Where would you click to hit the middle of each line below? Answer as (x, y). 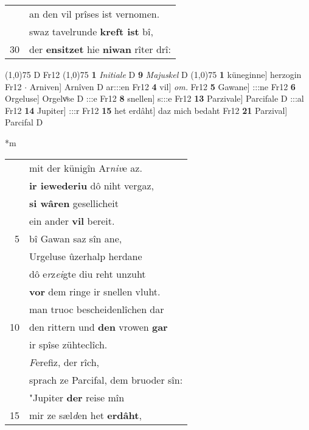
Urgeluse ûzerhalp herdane (86, 256)
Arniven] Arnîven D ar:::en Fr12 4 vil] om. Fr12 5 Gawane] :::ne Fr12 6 (162, 86)
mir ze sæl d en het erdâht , (85, 415)
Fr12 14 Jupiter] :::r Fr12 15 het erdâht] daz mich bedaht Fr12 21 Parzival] (146, 110)
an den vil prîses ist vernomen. (95, 14)
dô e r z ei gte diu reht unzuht (88, 273)
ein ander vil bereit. (72, 220)
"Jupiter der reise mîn (77, 397)
